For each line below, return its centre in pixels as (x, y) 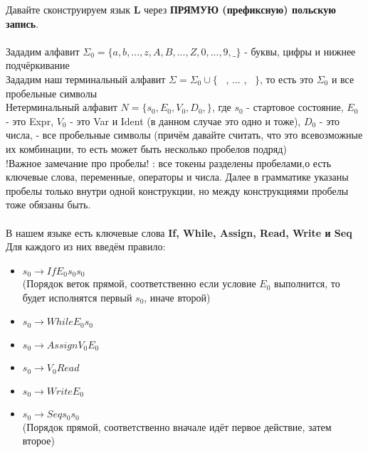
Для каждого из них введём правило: (86, 246)
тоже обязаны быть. (48, 204)
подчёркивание (38, 65)
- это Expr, (30, 121)
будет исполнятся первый (77, 297)
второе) (38, 441)
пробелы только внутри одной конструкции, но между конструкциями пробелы (177, 190)
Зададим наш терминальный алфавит (86, 79)
